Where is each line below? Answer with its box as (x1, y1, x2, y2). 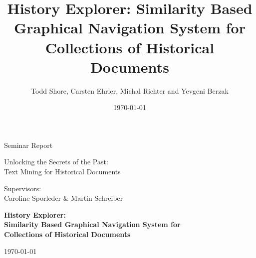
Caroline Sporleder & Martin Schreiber (4, 193, 123, 203)
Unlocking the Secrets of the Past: (4, 156, 108, 167)
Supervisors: (4, 183, 41, 193)
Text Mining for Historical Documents (4, 166, 121, 177)
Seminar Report (4, 139, 53, 150)
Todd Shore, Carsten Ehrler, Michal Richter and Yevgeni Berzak (31, 85, 229, 96)
